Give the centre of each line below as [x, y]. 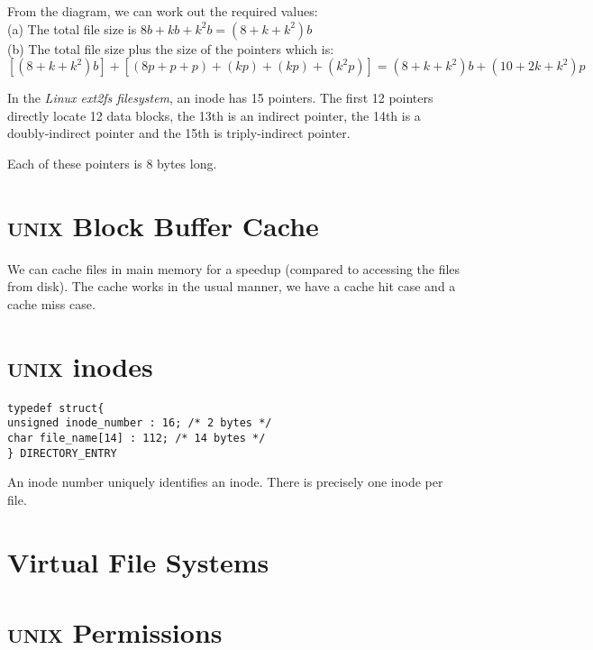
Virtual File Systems [138, 561]
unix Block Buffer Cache [163, 225]
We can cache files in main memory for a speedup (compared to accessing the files [234, 268]
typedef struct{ [56, 408]
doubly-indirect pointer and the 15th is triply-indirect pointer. [179, 133]
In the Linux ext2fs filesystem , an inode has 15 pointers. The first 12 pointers [220, 98]
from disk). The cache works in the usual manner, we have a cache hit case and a [232, 286]
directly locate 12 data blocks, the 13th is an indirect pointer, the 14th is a [214, 115]
